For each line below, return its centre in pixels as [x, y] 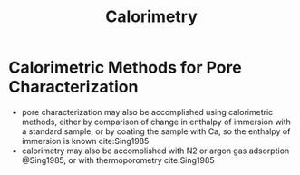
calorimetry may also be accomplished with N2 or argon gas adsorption [155, 151]
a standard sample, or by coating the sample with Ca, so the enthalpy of [156, 131]
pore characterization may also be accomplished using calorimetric [147, 112]
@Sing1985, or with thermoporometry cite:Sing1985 [118, 160]
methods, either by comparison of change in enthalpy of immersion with [156, 122]
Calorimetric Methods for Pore [125, 68]
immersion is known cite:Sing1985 [85, 141]
